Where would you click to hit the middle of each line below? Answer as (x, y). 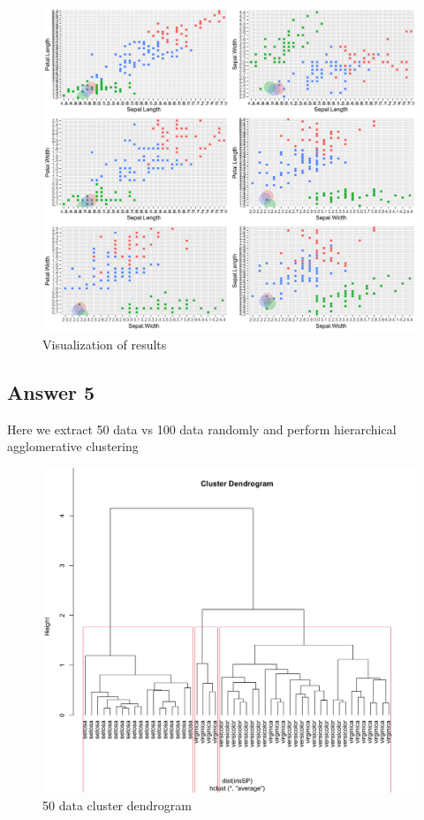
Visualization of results (105, 344)
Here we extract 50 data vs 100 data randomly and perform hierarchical (202, 429)
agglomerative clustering (73, 446)
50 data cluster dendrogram (117, 805)
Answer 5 (51, 391)
